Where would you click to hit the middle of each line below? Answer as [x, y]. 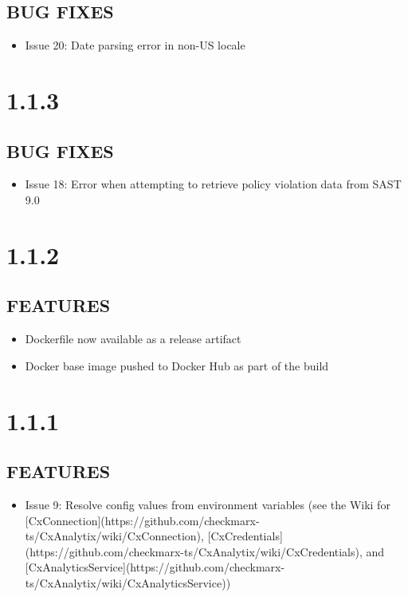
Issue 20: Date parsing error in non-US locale [135, 45]
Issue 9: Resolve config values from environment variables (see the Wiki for [208, 504]
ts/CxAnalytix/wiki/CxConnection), [114, 536]
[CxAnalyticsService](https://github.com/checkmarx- [155, 567]
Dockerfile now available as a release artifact [133, 339]
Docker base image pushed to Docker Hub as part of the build [177, 365]
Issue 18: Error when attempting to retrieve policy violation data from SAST [213, 184]
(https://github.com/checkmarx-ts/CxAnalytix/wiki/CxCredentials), [194, 551]
